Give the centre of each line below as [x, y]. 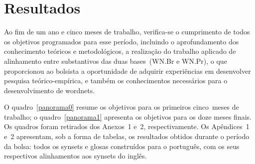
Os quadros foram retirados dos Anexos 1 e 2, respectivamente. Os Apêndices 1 [127, 126]
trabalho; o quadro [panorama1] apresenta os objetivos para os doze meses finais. [128, 116]
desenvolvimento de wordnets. [50, 90]
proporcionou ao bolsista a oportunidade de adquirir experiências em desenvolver [127, 71]
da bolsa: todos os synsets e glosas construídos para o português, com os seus [122, 146]
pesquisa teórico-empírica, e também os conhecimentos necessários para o [116, 81]
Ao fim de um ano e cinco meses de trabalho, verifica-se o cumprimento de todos [127, 32]
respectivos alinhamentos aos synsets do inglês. [75, 156]
